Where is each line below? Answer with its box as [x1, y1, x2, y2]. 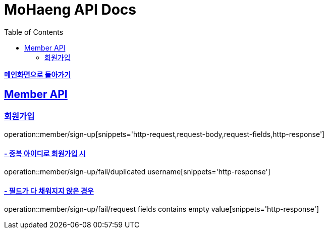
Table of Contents [4, 27, 64, 36]
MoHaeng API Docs [4, 1, 136, 18]
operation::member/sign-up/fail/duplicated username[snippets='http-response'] [4, 167, 270, 176]
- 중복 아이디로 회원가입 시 [4, 149, 86, 158]
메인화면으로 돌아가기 [4, 70, 71, 79]
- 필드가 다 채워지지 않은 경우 [4, 186, 94, 195]
